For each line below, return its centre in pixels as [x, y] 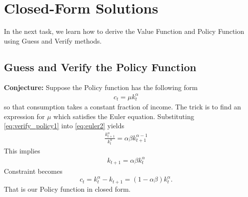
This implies [22, 150]
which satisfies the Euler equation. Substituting [124, 116]
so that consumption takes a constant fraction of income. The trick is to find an [123, 107]
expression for [25, 116]
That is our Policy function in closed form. [67, 189]
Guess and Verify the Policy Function [100, 67]
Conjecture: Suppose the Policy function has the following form [101, 87]
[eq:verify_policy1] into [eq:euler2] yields [64, 126]
